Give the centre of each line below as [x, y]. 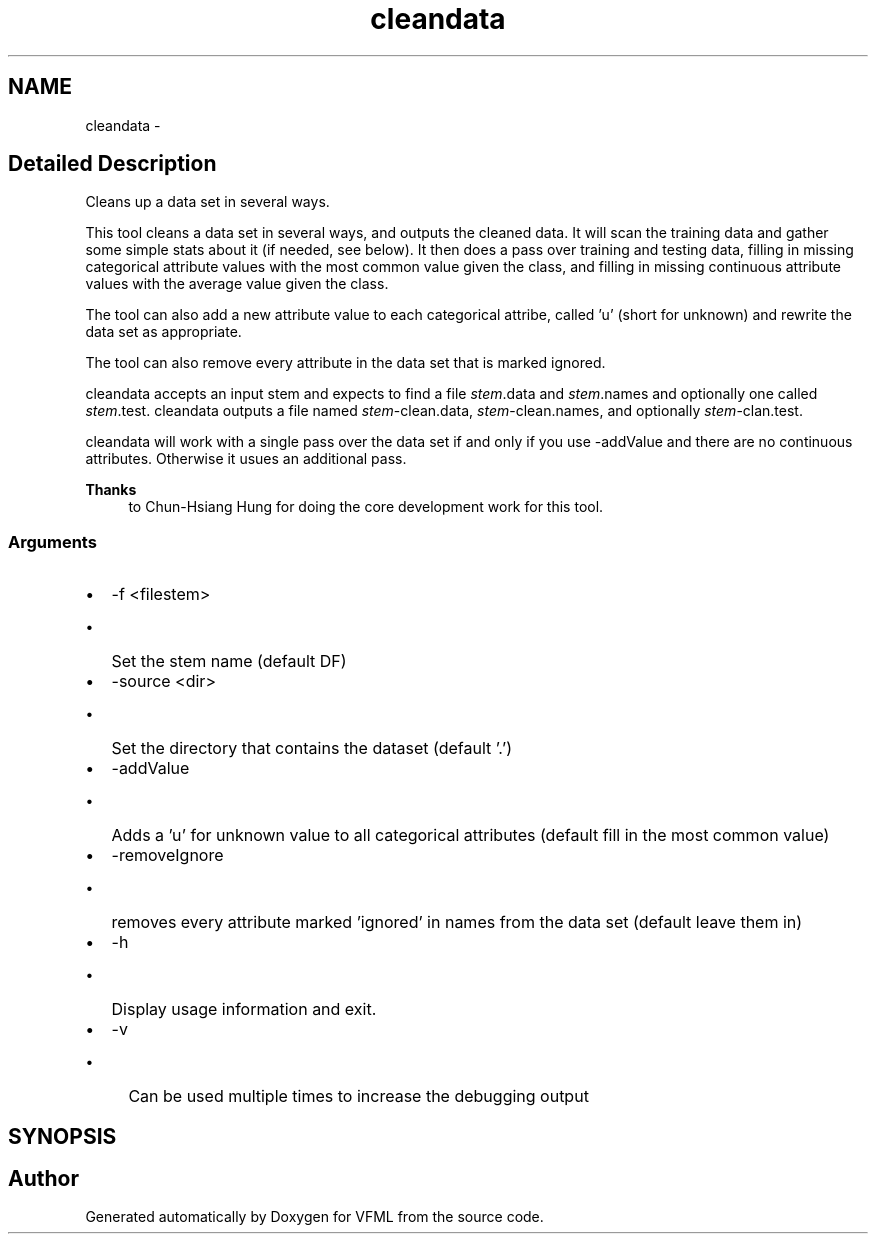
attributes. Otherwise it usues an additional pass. [246, 459]
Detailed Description [112, 164]
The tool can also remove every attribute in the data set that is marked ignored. [345, 363]
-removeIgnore [167, 855]
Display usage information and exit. [244, 1009]
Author [43, 1179]
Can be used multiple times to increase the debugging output [358, 1096]
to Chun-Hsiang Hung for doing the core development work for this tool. [366, 507]
